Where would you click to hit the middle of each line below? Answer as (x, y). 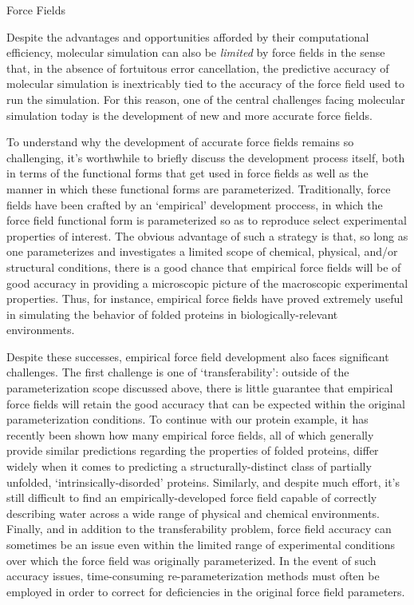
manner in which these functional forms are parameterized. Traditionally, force (199, 188)
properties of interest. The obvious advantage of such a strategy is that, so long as (207, 235)
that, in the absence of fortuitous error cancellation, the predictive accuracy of (198, 68)
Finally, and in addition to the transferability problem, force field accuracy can (199, 529)
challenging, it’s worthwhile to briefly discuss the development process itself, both (206, 157)
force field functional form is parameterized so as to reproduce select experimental (207, 220)
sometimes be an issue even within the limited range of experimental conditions (201, 544)
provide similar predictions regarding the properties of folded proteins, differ (193, 450)
